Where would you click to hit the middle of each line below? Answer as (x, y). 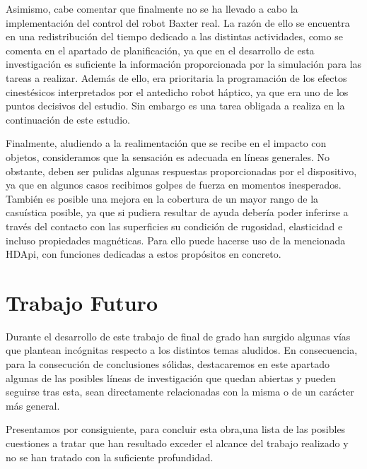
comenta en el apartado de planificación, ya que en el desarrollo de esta (160, 50)
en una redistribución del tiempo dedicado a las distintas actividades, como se (174, 36)
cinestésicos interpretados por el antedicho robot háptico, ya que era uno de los (177, 91)
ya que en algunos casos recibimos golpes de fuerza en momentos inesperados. (174, 185)
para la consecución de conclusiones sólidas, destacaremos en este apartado (168, 364)
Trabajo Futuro (82, 302)
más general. (33, 405)
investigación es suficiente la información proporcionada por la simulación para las (184, 64)
